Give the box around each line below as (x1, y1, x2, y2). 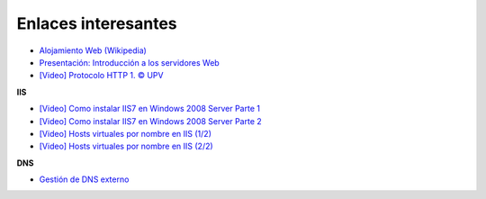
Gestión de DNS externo (39, 174, 130, 185)
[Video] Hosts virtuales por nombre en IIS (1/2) (39, 128, 211, 139)
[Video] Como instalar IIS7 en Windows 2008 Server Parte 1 (39, 104, 261, 114)
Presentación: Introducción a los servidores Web (39, 57, 220, 68)
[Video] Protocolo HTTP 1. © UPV (39, 70, 164, 81)
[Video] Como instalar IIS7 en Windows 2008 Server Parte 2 (39, 115, 263, 126)
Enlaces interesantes (16, 14, 177, 33)
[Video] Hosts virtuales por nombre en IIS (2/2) (39, 140, 213, 152)
